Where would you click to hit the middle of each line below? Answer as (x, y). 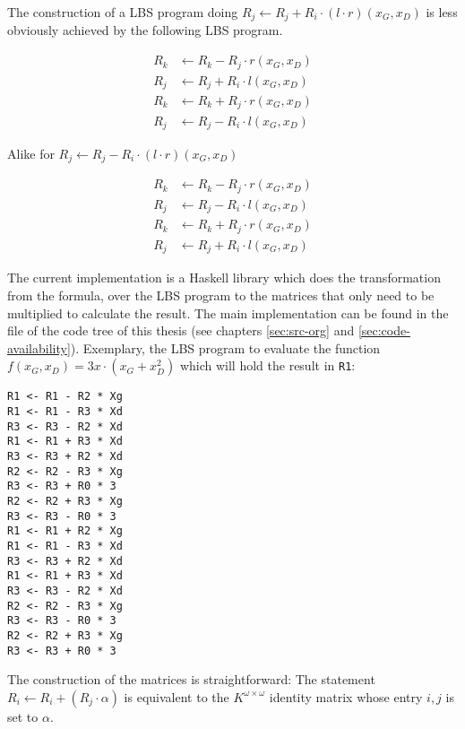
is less (442, 12)
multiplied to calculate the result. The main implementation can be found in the (228, 312)
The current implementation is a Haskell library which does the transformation (224, 278)
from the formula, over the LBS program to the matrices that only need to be (221, 295)
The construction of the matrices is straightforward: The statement (191, 679)
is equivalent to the (177, 696)
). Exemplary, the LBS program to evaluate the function (225, 347)
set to (23, 716)
